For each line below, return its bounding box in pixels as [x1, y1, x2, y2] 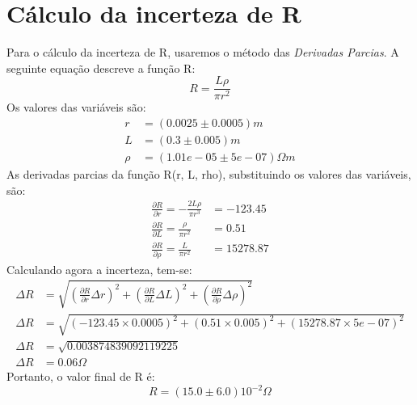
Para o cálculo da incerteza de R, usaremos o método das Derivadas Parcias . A [6, 44, 399, 61]
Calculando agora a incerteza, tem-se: [6, 260, 192, 277]
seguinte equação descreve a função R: [6, 59, 196, 76]
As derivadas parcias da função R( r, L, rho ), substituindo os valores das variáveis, [6, 166, 411, 183]
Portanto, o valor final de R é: [6, 367, 155, 384]
